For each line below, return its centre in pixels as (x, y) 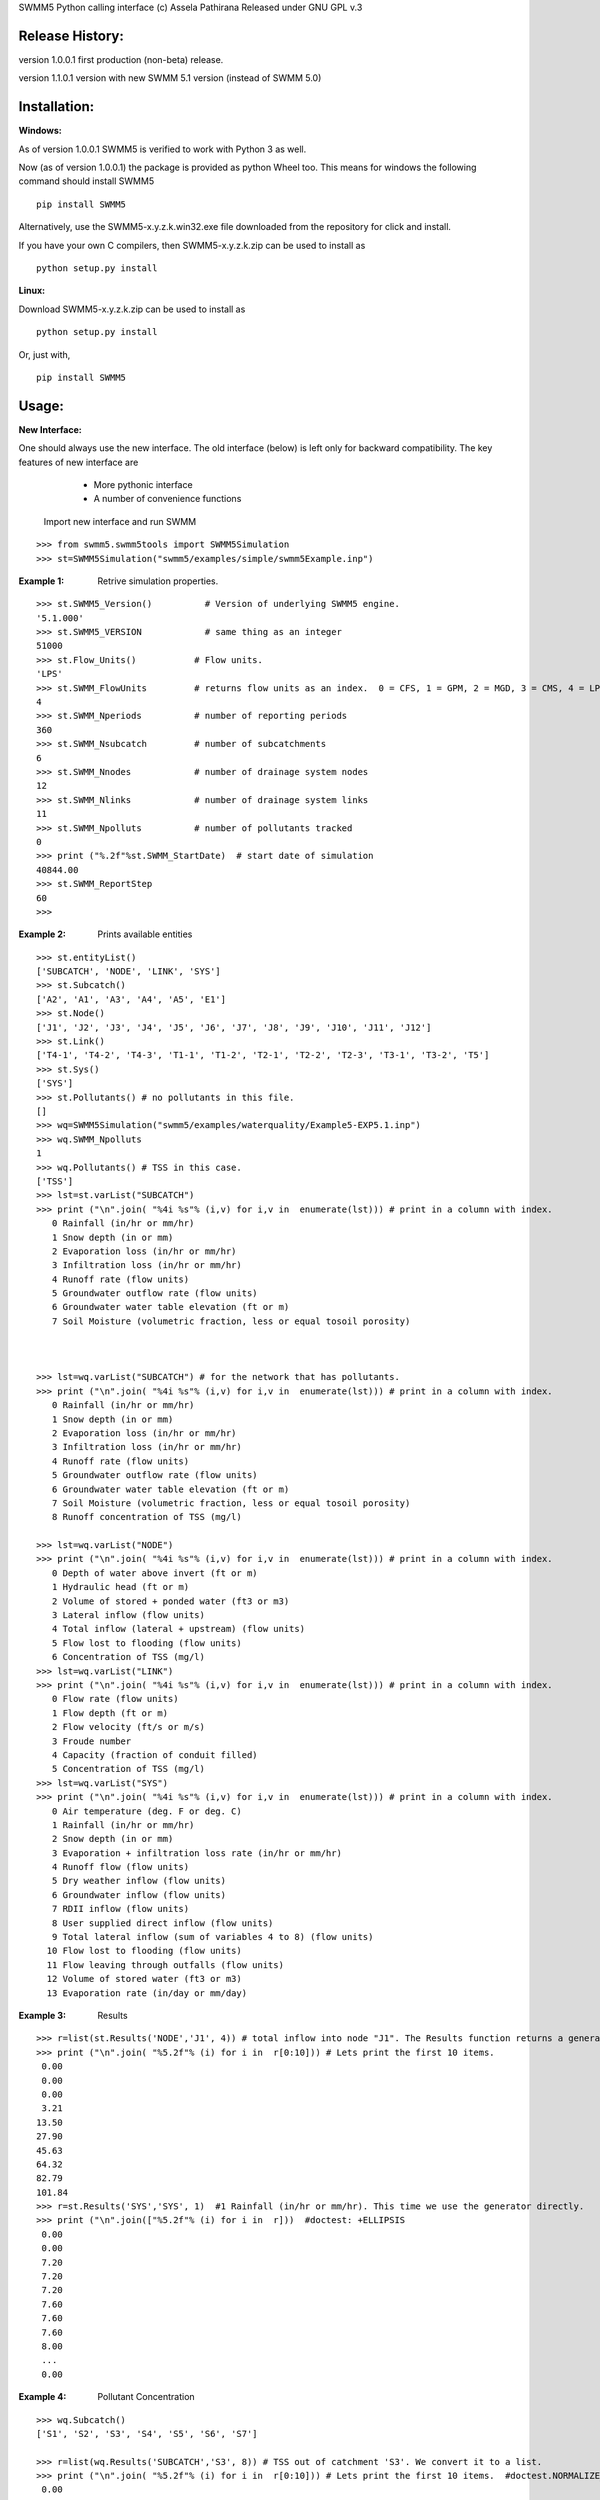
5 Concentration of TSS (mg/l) (128, 1769)
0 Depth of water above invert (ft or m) (155, 1573)
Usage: (41, 405)
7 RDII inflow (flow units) (120, 1909)
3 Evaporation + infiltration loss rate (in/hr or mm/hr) (196, 1853)
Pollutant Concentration (146, 2397)
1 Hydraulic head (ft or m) (120, 1587)
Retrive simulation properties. (158, 581)
